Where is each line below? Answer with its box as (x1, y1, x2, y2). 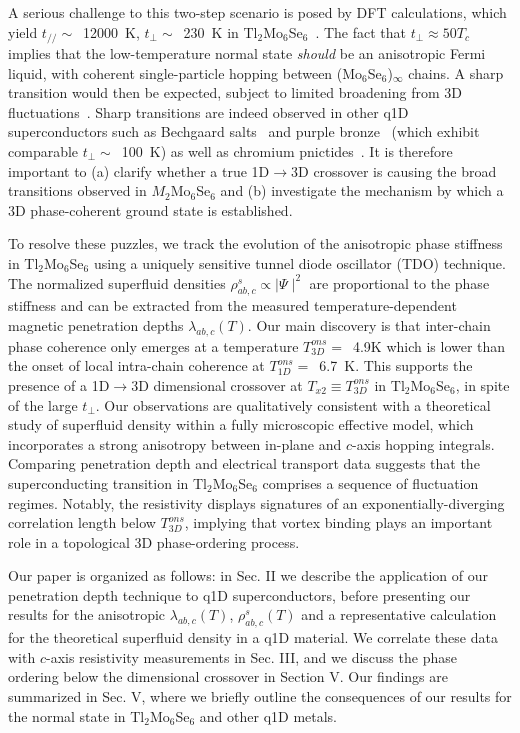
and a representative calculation (301, 604, 497, 625)
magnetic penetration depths (8, 314, 184, 335)
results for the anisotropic (8, 604, 166, 625)
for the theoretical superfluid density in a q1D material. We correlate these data (8, 627, 498, 648)
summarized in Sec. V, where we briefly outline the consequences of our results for (8, 686, 512, 707)
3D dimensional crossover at (131, 374, 303, 395)
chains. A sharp (408, 62, 504, 83)
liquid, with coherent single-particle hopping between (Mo (8, 62, 363, 83)
